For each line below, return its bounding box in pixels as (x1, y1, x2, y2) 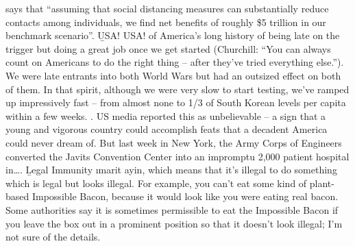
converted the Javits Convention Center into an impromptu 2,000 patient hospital (5, 149, 350, 163)
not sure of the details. (5, 230, 101, 244)
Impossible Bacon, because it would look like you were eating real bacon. (32, 189, 339, 204)
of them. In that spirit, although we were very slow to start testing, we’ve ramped (5, 82, 350, 96)
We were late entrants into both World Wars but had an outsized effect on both (5, 68, 341, 82)
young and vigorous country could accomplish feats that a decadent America (5, 122, 328, 136)
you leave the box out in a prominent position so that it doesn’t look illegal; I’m (5, 216, 343, 230)
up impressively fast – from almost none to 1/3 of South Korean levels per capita (5, 95, 346, 110)
